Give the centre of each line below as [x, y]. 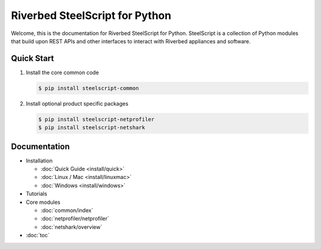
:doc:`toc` [38, 235]
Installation [39, 161]
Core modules [43, 202]
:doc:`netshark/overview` [71, 227]
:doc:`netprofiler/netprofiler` [75, 219]
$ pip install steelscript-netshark [92, 128]
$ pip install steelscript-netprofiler [96, 119]
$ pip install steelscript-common [89, 88]
